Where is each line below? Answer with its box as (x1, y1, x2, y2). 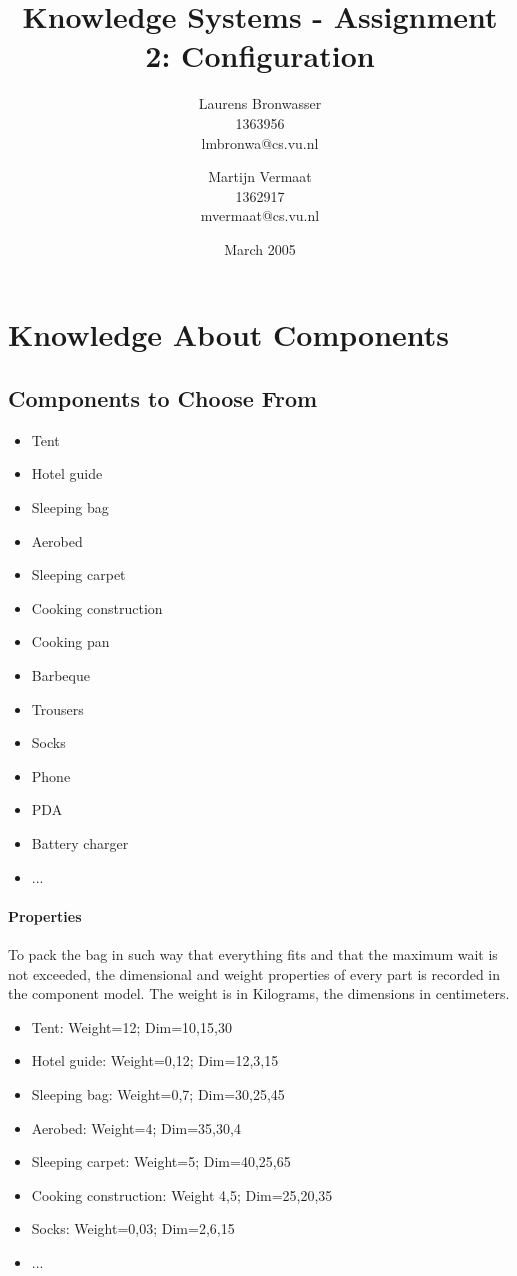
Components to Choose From (8, 383, 318, 414)
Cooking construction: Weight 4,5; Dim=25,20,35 (31, 1184, 333, 1205)
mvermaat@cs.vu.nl (200, 205, 320, 226)
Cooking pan (31, 631, 110, 652)
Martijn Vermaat (208, 166, 312, 187)
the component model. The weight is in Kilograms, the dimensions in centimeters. (8, 983, 510, 1004)
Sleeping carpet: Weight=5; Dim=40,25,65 (31, 1151, 291, 1172)
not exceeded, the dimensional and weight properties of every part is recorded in (8, 963, 501, 984)
